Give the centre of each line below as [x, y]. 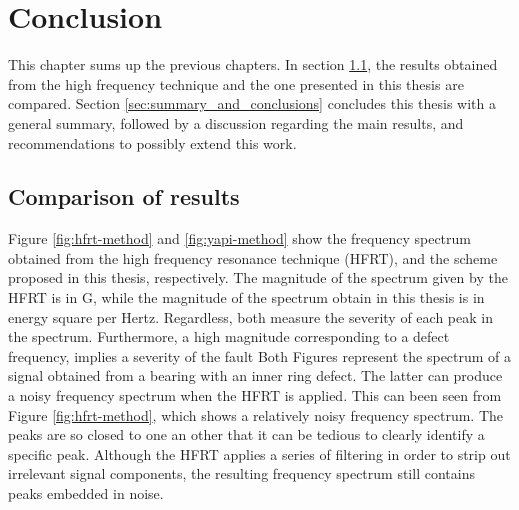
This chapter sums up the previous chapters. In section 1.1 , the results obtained [253, 64]
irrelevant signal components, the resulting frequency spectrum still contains [241, 473]
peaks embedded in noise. [86, 493]
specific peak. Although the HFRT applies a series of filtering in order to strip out [259, 453]
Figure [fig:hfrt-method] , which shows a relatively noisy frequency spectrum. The [256, 414]
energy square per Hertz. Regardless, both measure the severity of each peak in [250, 316]
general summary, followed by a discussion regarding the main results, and [236, 122]
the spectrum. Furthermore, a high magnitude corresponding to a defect [229, 336]
